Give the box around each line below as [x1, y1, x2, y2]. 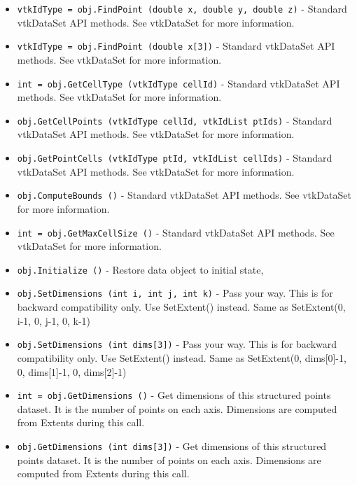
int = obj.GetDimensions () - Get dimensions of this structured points [17, 388, 331, 402]
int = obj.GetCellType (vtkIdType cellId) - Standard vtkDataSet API [17, 76, 340, 90]
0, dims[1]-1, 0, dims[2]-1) [17, 364, 127, 379]
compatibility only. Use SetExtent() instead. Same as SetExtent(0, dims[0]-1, [17, 350, 346, 365]
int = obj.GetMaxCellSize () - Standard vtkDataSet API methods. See [17, 225, 335, 239]
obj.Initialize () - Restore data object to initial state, [17, 262, 264, 276]
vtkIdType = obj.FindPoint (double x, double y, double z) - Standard [17, 1, 347, 15]
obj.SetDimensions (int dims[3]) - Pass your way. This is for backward [17, 337, 337, 351]
